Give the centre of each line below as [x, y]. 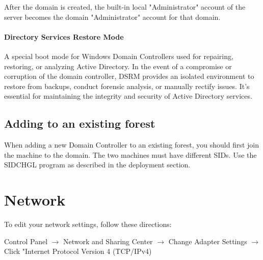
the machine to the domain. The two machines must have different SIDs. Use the [130, 154]
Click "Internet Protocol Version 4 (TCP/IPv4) [78, 251]
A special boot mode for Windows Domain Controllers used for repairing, [119, 56]
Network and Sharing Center [108, 241]
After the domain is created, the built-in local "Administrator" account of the [125, 7]
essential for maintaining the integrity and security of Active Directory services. [128, 96]
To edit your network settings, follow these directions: [88, 224]
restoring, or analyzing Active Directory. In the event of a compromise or [118, 66]
